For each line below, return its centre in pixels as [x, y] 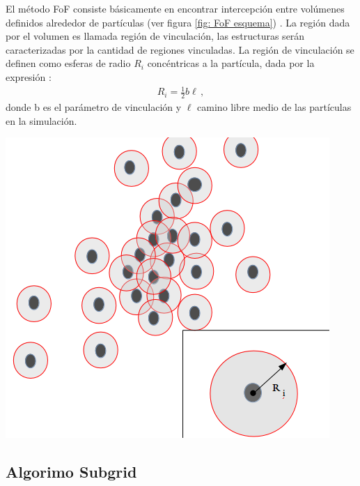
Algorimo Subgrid [71, 472]
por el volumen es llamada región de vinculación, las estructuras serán [155, 36]
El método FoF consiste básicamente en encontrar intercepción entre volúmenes [175, 8]
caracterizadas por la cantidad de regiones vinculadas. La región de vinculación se [180, 49]
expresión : [29, 76]
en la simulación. [41, 120]
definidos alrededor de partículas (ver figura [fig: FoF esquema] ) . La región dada [178, 22]
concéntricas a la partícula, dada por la [231, 63]
